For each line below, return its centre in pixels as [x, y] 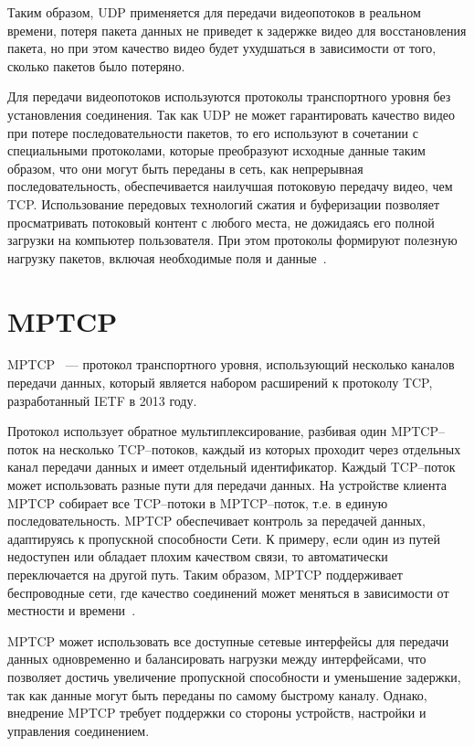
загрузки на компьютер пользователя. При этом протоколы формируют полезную [232, 240]
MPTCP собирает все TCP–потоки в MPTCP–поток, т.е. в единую [198, 502]
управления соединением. [79, 730]
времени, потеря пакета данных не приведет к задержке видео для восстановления [237, 30]
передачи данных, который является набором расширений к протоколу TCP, [220, 383]
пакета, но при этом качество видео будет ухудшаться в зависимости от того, [222, 48]
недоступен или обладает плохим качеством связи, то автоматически [198, 556]
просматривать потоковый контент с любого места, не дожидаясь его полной [221, 222]
